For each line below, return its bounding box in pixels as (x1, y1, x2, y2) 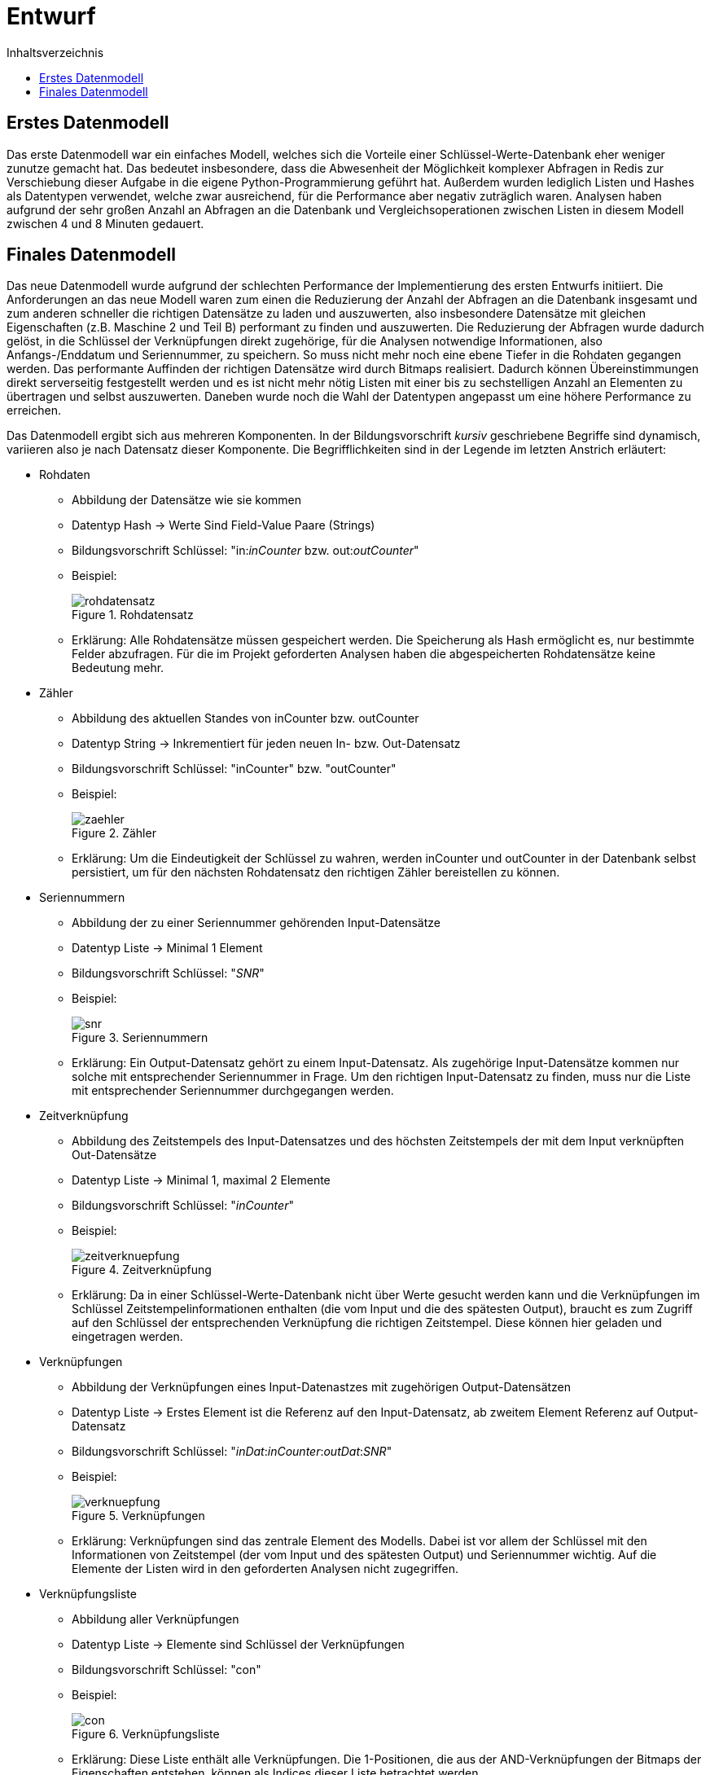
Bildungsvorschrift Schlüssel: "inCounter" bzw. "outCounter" (72, 762, 397, 776)
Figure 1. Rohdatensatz (72, 608, 194, 622)
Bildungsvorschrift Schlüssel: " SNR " (72, 966, 265, 981)
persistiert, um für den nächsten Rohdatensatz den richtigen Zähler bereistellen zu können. (72, 865, 560, 880)
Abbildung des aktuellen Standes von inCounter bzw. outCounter (72, 711, 419, 726)
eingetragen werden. (72, 1329, 183, 1344)
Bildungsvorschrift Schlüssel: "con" (72, 1663, 261, 1677)
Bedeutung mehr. (72, 661, 164, 675)
